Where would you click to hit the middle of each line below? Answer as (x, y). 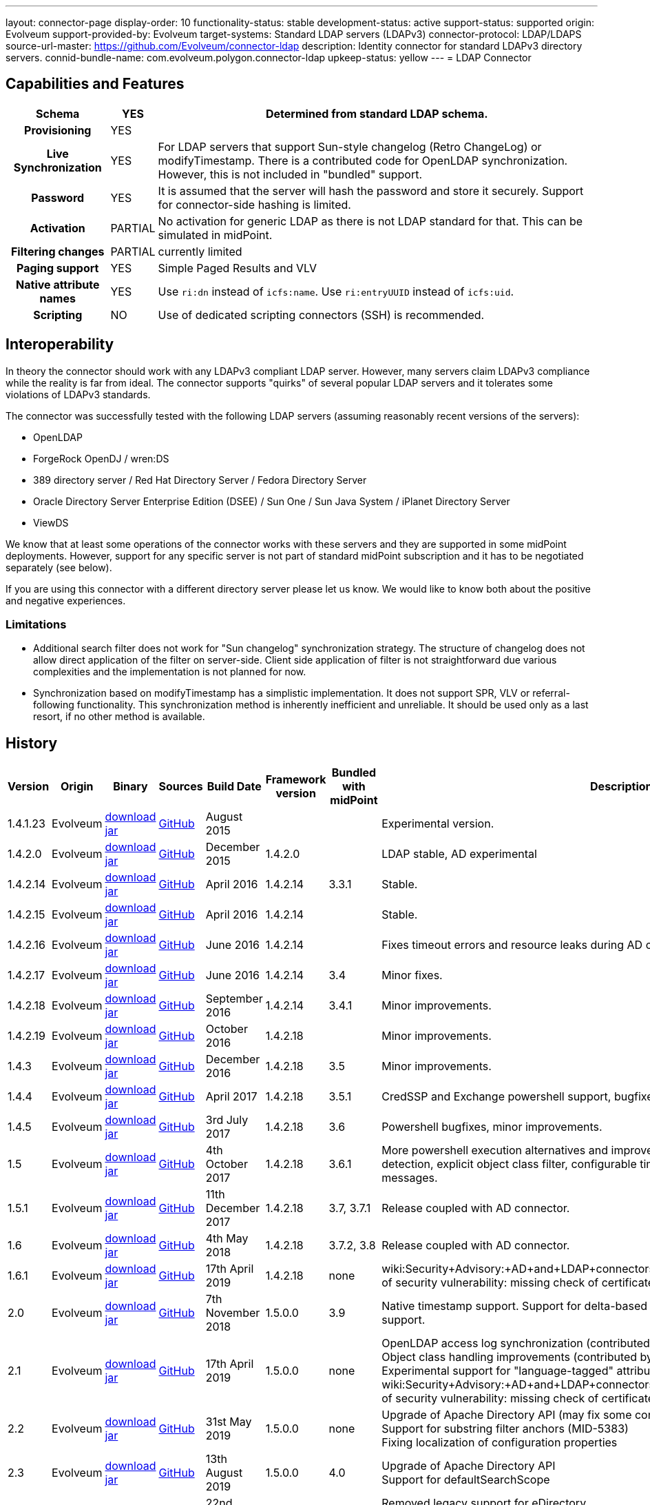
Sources (181, 787)
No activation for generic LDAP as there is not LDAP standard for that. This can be (370, 221)
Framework (296, 780)
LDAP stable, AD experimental (459, 854)
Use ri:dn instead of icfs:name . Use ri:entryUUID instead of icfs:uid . (336, 291)
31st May (229, 1422)
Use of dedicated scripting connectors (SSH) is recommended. (321, 315)
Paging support (58, 268)
